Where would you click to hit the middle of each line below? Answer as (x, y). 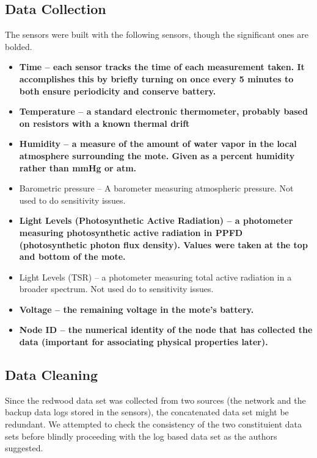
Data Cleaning (51, 375)
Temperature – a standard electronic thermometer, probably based (163, 111)
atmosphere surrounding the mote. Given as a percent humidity (157, 155)
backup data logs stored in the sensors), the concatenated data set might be (147, 412)
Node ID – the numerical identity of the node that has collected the (166, 330)
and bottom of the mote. (72, 256)
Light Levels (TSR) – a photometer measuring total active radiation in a (155, 277)
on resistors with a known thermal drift (104, 123)
